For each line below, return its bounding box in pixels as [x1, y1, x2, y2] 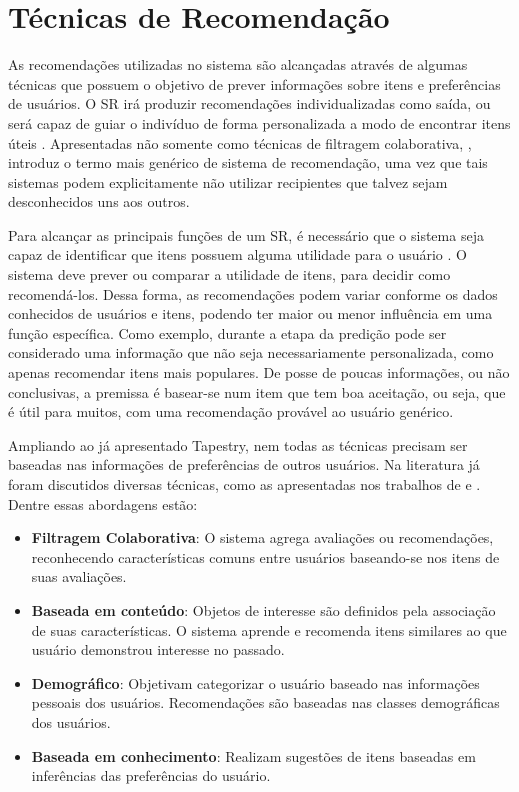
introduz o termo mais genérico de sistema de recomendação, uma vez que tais [8, 152, 488, 173]
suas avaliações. [31, 566, 127, 587]
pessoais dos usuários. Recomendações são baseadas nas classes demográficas [31, 692, 500, 713]
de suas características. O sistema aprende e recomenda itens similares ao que [31, 619, 507, 640]
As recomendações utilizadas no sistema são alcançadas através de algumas [8, 54, 468, 75]
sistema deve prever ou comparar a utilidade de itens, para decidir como [8, 264, 451, 285]
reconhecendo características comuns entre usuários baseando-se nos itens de [31, 546, 500, 567]
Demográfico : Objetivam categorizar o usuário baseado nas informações [31, 672, 480, 693]
